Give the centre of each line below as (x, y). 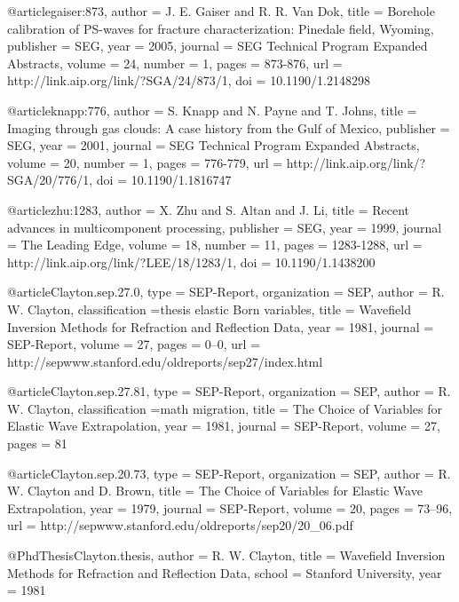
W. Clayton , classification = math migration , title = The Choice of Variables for (225, 408)
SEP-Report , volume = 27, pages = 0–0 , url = (134, 344)
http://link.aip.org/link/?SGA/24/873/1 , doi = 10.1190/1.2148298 (189, 80)
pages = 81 (37, 444)
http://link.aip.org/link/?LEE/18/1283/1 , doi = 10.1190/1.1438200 (191, 261)
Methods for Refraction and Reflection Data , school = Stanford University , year (225, 572)
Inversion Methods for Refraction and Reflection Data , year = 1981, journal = (221, 326)
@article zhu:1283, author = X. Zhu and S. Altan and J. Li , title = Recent (208, 209)
